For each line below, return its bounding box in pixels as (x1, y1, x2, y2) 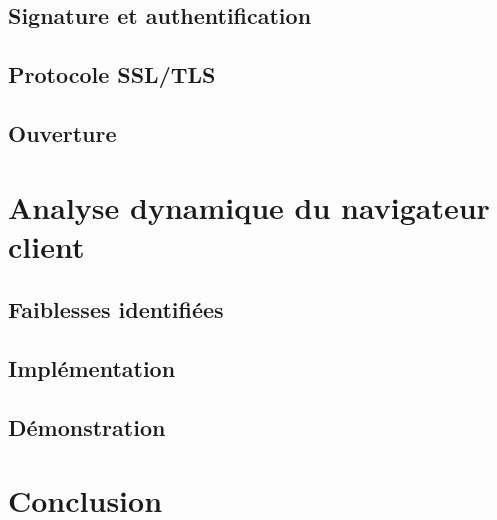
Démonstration (8, 411, 166, 442)
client (8, 225, 85, 266)
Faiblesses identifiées (8, 294, 224, 325)
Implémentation (8, 353, 176, 384)
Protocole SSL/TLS (8, 59, 216, 90)
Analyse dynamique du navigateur (8, 186, 490, 227)
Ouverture (8, 117, 117, 148)
